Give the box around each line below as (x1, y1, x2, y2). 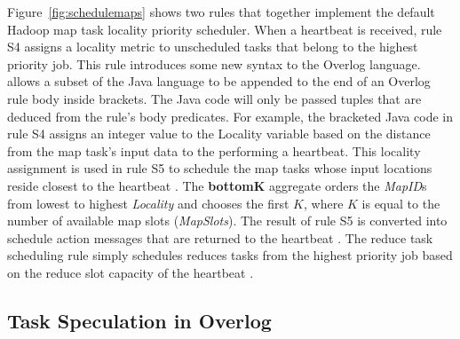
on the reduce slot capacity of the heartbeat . (7, 263, 254, 281)
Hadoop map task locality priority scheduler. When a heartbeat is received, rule (7, 20, 442, 38)
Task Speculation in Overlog (7, 306, 272, 334)
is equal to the (361, 193, 440, 212)
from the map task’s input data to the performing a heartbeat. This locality (7, 141, 421, 160)
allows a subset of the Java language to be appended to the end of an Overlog (7, 72, 431, 91)
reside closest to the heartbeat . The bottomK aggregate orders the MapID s (7, 176, 427, 194)
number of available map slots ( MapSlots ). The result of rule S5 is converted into (7, 211, 448, 230)
